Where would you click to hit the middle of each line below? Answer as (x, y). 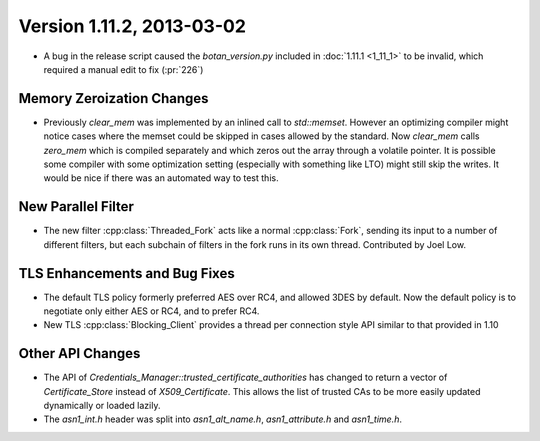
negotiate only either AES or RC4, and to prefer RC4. (151, 311)
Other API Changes (79, 353)
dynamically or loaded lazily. (102, 406)
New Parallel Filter (76, 206)
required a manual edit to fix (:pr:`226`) (123, 69)
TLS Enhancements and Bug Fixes (126, 273)
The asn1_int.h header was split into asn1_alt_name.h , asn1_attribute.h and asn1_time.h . (222, 419)
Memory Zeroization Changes (113, 98)
